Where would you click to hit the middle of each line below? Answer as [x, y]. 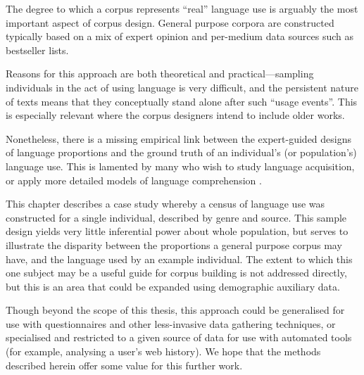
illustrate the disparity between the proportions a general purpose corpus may [174, 244]
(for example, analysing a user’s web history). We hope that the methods [163, 351]
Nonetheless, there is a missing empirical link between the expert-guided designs [179, 138]
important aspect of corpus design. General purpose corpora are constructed [170, 22]
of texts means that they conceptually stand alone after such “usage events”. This [182, 101]
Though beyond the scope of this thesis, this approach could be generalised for [175, 310]
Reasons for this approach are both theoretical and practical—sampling [160, 74]
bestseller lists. [37, 50]
